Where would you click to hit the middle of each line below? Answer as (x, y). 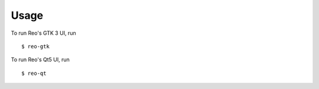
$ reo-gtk (35, 46)
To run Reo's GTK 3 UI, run (43, 33)
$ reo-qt (34, 73)
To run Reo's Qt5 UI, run (40, 60)
